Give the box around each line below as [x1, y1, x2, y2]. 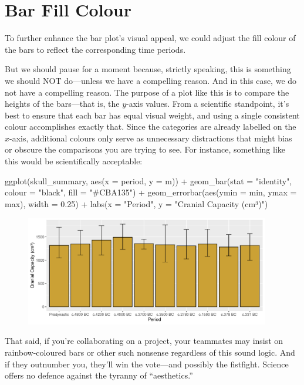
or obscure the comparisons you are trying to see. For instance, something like [5, 143, 286, 156]
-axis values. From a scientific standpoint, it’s [126, 97, 289, 110]
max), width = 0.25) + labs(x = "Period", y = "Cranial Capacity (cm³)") [5, 197, 268, 210]
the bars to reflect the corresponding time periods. [5, 43, 186, 55]
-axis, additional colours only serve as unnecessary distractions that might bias [9, 131, 292, 144]
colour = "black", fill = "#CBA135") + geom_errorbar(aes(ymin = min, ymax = [5, 186, 297, 198]
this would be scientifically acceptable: [5, 155, 143, 167]
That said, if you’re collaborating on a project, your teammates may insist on [5, 335, 283, 347]
